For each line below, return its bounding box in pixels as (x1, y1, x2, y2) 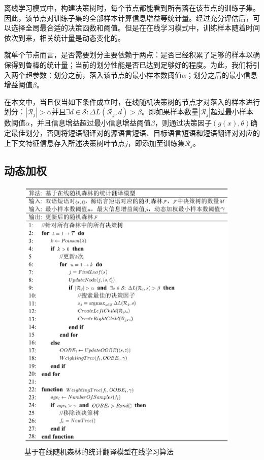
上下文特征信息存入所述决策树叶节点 (4, 137, 125, 148)
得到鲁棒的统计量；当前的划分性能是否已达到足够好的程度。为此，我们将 (11, 59, 253, 70)
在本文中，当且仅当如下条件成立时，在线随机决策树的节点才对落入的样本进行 (4, 96, 260, 107)
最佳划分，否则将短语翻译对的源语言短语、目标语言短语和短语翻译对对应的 (11, 127, 260, 138)
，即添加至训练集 (127, 137, 185, 148)
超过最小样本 (210, 106, 253, 117)
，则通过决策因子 (154, 117, 212, 128)
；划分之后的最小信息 (186, 69, 257, 80)
